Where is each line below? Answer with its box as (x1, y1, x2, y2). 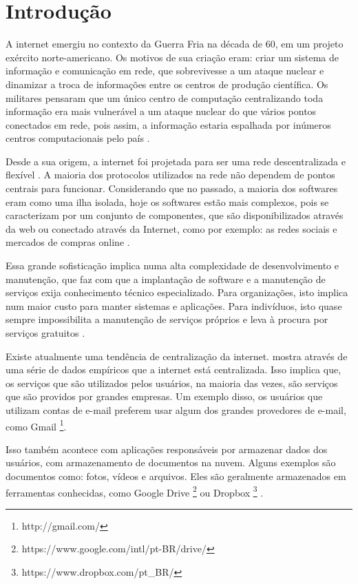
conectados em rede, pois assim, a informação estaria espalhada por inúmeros (6, 117, 331, 132)
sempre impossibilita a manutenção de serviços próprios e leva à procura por (6, 312, 328, 326)
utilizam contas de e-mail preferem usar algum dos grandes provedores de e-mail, (6, 402, 346, 417)
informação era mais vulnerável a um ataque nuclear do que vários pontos (6, 104, 317, 118)
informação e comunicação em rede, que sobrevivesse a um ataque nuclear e (6, 63, 324, 78)
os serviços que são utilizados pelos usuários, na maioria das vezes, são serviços (6, 375, 338, 390)
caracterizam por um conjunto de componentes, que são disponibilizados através (6, 208, 344, 222)
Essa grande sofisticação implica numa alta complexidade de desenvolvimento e (6, 258, 339, 273)
